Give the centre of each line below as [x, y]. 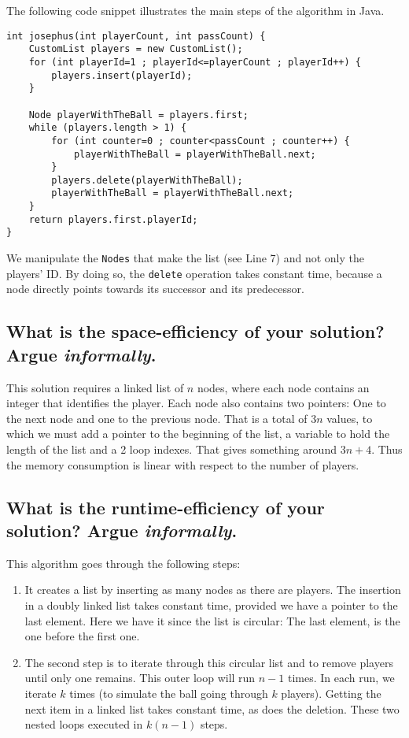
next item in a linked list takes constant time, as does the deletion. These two [212, 708]
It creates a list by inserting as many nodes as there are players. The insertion [213, 590]
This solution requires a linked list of [95, 387]
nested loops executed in [84, 724]
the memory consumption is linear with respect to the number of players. [183, 464]
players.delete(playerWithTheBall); [147, 180]
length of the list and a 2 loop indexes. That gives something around [171, 449]
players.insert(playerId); [122, 75]
